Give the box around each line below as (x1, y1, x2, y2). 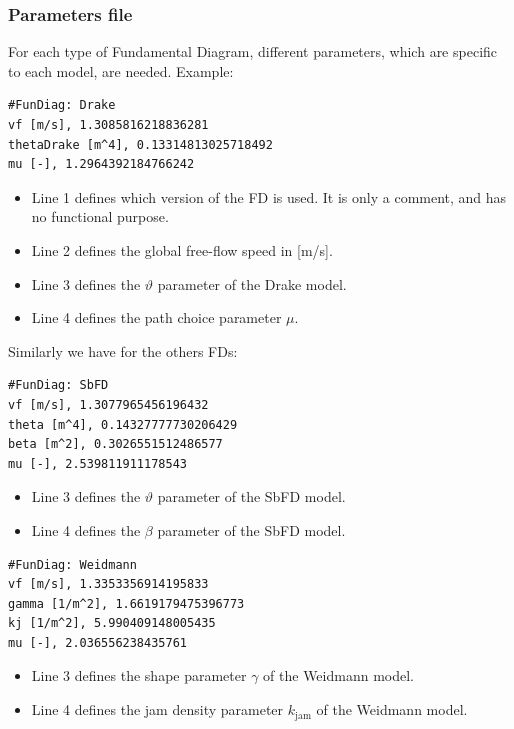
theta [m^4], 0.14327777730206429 (8, 417, 238, 432)
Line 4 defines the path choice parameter (31, 307, 282, 328)
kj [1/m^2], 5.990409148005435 (8, 616, 216, 631)
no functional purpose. (31, 206, 169, 227)
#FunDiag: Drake (8, 98, 116, 113)
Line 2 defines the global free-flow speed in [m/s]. (31, 239, 333, 260)
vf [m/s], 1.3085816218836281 (8, 118, 209, 132)
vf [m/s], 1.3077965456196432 (8, 397, 209, 412)
